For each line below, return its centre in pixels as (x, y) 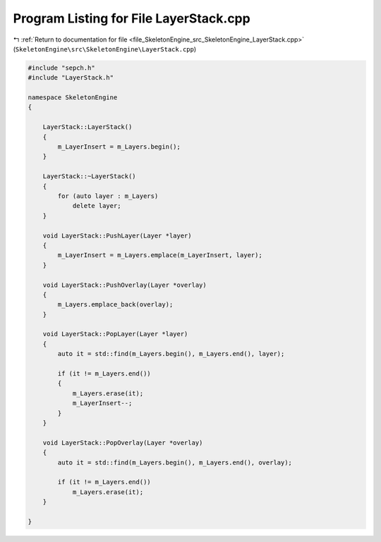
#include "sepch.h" (61, 68)
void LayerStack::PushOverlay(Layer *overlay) (125, 285)
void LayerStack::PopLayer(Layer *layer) (115, 334)
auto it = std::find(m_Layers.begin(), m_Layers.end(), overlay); (175, 462)
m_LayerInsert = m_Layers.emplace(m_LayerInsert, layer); (160, 255)
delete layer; (97, 206)
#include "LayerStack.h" (71, 78)
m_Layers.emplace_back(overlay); (115, 304)
